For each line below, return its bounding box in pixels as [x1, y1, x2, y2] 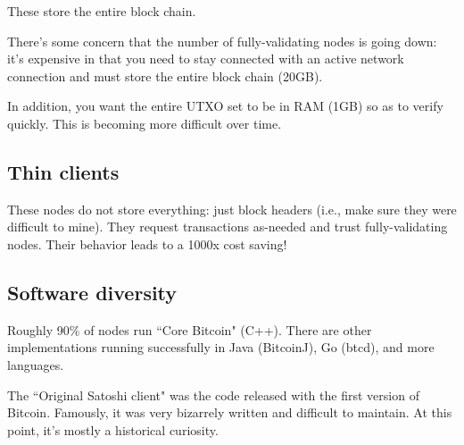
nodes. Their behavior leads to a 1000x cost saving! [7, 234, 287, 253]
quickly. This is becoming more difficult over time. [7, 113, 282, 132]
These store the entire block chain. [7, 2, 196, 20]
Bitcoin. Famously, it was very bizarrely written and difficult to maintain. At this [7, 403, 452, 422]
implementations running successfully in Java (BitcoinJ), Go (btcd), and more [7, 338, 435, 357]
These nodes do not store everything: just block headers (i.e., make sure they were [7, 199, 457, 218]
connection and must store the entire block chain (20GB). [7, 66, 323, 85]
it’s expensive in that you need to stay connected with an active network [7, 49, 404, 68]
